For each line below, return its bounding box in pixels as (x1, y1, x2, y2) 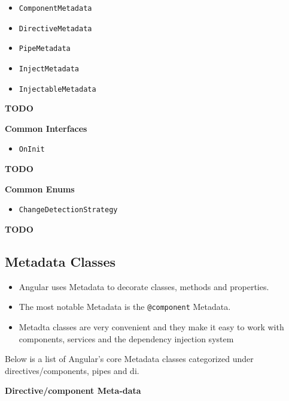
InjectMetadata (19, 64, 80, 73)
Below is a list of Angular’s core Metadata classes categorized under (5, 352, 254, 365)
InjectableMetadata (19, 85, 96, 94)
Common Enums (5, 182, 75, 195)
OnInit (19, 145, 45, 154)
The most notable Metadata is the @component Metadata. (19, 300, 231, 313)
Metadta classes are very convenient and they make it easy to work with (19, 321, 284, 333)
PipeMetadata (19, 44, 71, 53)
